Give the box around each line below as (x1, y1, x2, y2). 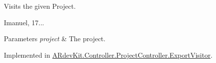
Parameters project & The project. (4, 33, 106, 44)
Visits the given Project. (4, 1, 76, 11)
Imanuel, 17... (4, 17, 44, 27)
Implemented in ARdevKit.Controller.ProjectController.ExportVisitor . (4, 49, 213, 60)
